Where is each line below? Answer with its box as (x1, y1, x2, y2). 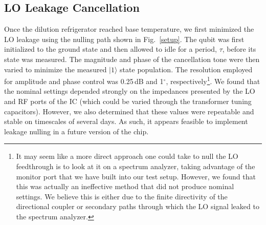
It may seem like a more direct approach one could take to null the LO (16, 151, 238, 161)
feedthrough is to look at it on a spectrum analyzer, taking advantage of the (16, 160, 255, 171)
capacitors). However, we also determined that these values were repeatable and (4, 106, 254, 116)
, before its (222, 44, 256, 54)
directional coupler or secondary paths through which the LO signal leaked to (16, 201, 259, 212)
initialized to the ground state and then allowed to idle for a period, (4, 44, 217, 54)
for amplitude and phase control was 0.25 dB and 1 (4, 75, 164, 86)
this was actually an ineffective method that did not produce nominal (16, 181, 234, 192)
